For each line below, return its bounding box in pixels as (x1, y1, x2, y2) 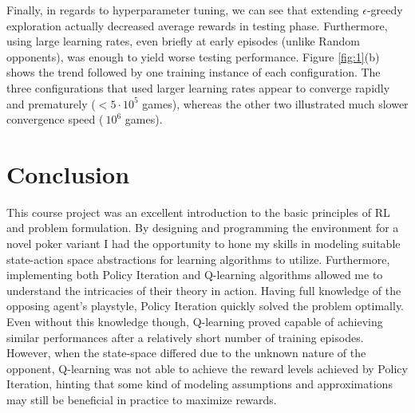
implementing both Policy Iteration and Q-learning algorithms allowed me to (6, 266, 383, 283)
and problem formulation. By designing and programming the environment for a (6, 219, 399, 236)
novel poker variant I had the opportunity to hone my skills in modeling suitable (6, 235, 401, 252)
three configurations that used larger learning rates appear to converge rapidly (6, 79, 390, 96)
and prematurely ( (6, 95, 96, 112)
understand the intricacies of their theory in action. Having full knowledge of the (6, 281, 401, 298)
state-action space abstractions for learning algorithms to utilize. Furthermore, (6, 250, 390, 267)
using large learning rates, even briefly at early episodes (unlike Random (6, 33, 360, 49)
